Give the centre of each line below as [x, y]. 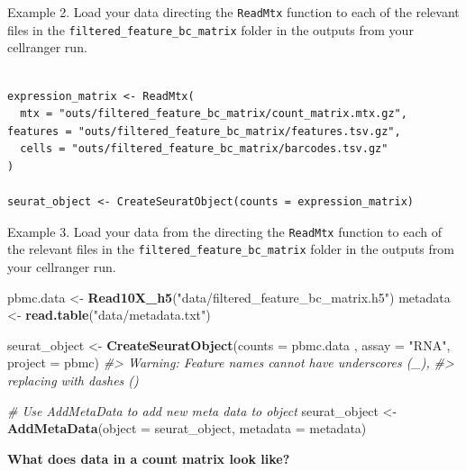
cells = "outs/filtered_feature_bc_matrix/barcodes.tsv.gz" [204, 149]
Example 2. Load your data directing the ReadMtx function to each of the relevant [233, 12]
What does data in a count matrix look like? [149, 458]
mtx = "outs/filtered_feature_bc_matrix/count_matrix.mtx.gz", [214, 114]
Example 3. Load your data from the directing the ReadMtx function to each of [224, 231]
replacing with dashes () [73, 380]
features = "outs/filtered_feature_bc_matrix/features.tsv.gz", [204, 131]
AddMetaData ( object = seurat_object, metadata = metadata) [187, 428]
